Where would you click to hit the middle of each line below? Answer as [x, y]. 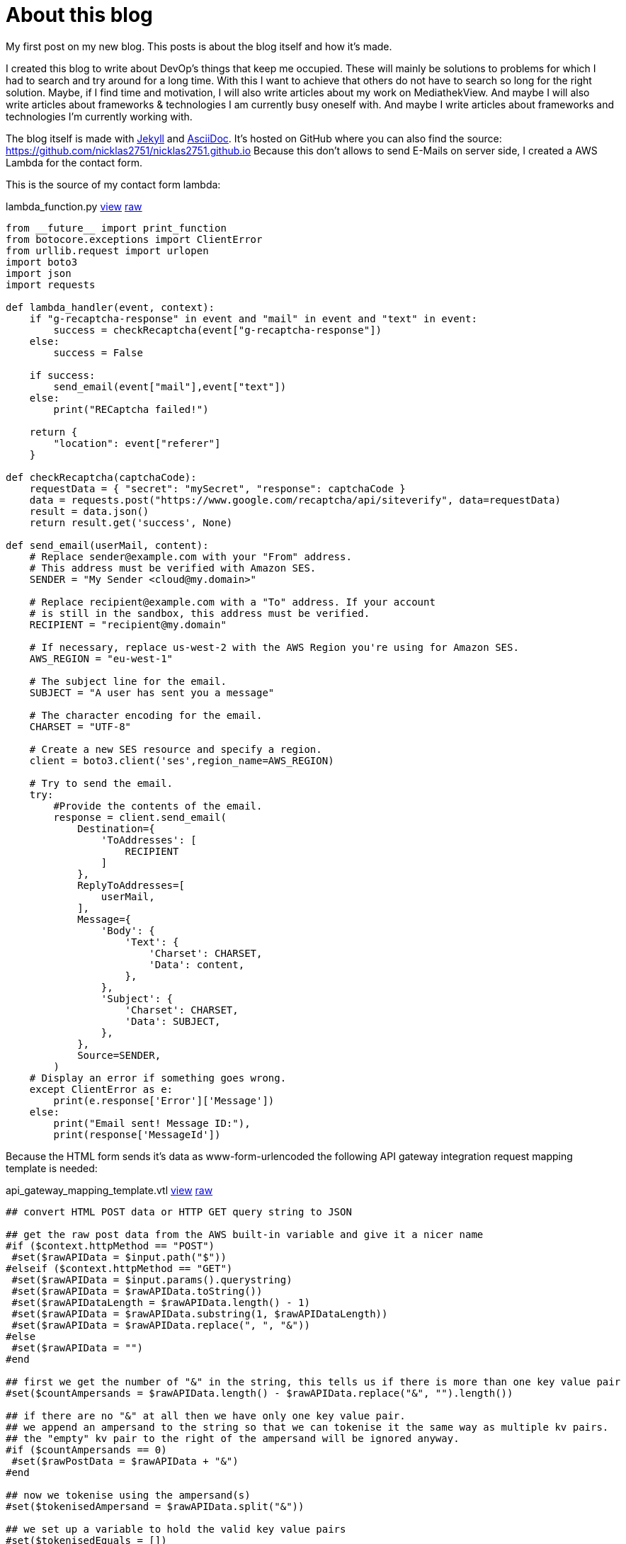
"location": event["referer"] [137, 443]
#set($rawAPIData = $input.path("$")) [119, 1257]
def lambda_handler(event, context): [110, 307]
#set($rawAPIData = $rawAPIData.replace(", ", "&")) [161, 1325]
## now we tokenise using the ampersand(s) [128, 1495]
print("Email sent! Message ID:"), [152, 1123]
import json [39, 273]
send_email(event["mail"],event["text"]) [170, 386]
